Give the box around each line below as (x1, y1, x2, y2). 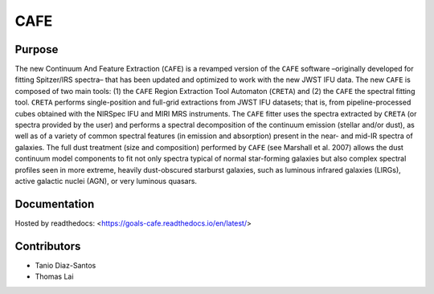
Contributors (14, 239, 81, 253)
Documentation (14, 197, 95, 210)
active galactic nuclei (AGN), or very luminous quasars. (14, 176, 197, 186)
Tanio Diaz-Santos (35, 260, 96, 270)
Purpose (14, 43, 59, 56)
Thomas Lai (35, 272, 74, 281)
